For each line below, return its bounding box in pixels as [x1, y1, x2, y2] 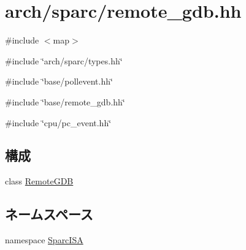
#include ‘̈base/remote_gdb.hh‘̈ [5, 95, 125, 108]
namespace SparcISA [5, 233, 83, 246]
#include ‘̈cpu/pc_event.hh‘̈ [5, 116, 112, 129]
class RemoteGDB [5, 175, 74, 187]
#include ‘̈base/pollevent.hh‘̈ [5, 75, 113, 88]
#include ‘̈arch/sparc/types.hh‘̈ [5, 54, 123, 67]
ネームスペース [5, 205, 93, 224]
